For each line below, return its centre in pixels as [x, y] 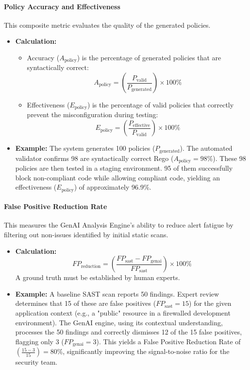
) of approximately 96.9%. [113, 187]
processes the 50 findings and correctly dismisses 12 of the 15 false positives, [129, 332]
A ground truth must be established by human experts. [98, 277]
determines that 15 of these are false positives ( [86, 303]
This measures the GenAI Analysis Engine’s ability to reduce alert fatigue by [119, 225]
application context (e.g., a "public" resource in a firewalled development [123, 312]
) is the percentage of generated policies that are [149, 57]
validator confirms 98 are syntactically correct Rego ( [94, 158]
